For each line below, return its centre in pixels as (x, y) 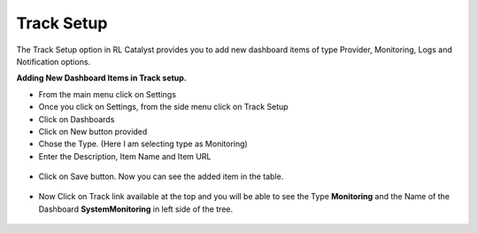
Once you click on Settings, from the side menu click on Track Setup (163, 107)
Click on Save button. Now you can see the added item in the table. (161, 176)
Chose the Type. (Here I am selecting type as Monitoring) (143, 144)
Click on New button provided (93, 131)
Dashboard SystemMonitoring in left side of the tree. (136, 209)
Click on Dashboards (77, 119)
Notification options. (54, 61)
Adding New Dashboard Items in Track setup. (102, 78)
